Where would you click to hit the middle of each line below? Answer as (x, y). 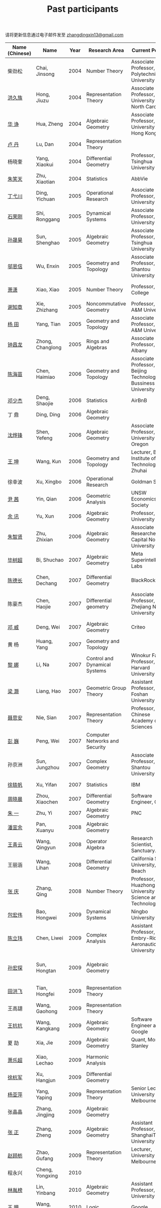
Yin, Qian (47, 499)
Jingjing (45, 1115)
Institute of (144, 458)
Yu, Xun (45, 516)
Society (140, 505)
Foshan (140, 694)
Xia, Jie (45, 1043)
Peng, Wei (48, 741)
